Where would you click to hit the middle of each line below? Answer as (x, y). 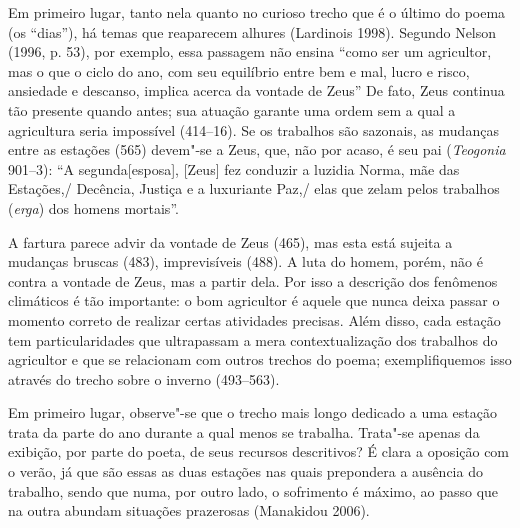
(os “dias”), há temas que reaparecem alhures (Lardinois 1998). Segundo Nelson (252, 31)
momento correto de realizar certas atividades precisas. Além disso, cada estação (254, 319)
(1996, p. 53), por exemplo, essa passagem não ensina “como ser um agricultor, (250, 51)
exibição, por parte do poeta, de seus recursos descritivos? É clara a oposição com (259, 451)
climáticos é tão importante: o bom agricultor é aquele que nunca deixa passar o (254, 300)
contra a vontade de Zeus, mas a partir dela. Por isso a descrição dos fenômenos (253, 280)
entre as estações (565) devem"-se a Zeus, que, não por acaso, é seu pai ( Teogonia (257, 149)
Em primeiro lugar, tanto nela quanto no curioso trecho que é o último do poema (257, 12)
